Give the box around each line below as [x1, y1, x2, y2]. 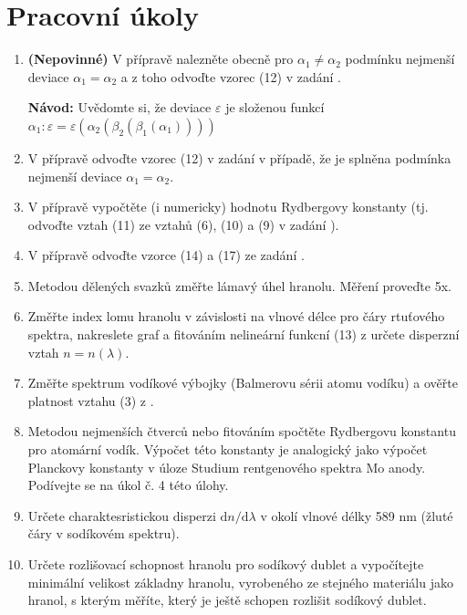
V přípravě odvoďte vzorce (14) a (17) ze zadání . [27, 245, 305, 265]
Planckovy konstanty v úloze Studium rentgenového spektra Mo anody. [27, 457, 426, 476]
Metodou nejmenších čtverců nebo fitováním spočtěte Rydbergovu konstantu [27, 422, 456, 441]
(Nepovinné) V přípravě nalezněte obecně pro [27, 49, 294, 68]
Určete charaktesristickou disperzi [27, 506, 216, 525]
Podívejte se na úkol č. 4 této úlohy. [27, 475, 229, 495]
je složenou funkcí [225, 98, 325, 117]
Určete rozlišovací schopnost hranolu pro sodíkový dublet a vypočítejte [27, 555, 424, 573]
